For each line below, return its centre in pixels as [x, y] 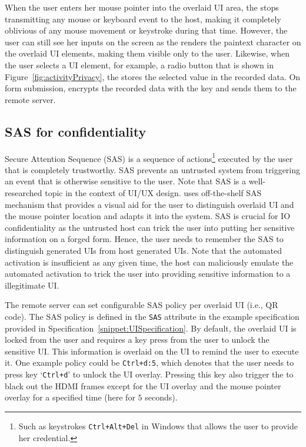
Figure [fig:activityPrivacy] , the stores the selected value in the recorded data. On [153, 76]
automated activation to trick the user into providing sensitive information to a [148, 274]
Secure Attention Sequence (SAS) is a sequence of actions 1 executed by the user [149, 157]
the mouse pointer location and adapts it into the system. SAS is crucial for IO [148, 216]
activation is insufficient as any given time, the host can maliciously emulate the [149, 262]
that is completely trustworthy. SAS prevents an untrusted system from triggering [153, 169]
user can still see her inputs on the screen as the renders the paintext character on [153, 42]
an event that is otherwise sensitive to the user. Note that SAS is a [125, 181]
